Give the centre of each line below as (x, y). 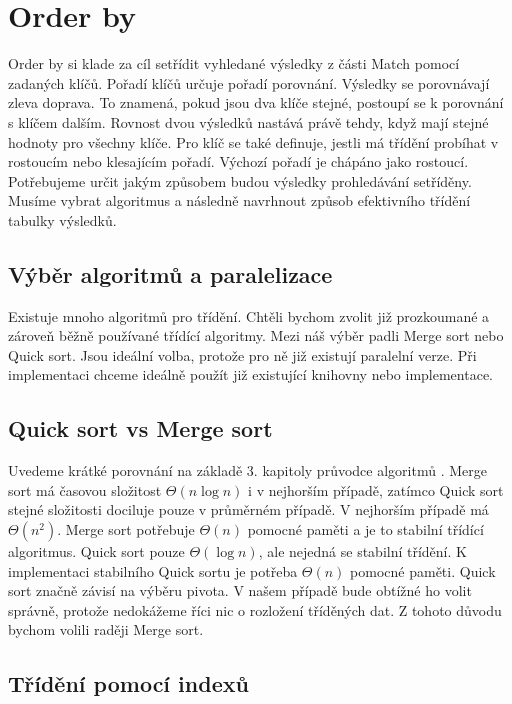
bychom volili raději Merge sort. (106, 629)
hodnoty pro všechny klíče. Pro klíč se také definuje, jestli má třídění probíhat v (253, 141)
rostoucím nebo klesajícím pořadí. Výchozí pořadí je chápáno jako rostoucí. (238, 161)
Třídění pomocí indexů (128, 683)
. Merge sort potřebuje (126, 529)
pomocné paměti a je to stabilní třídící (365, 529)
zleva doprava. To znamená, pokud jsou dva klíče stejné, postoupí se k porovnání (256, 102)
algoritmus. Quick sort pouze (96, 551)
